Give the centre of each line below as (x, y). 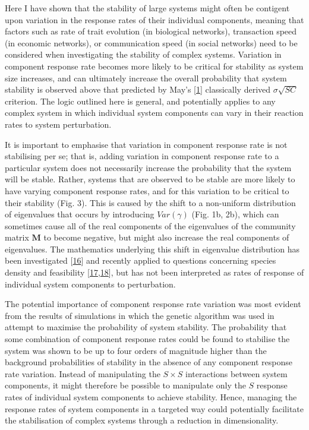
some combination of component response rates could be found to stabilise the (147, 339)
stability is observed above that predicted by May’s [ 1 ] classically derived (138, 89)
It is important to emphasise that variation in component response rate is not (146, 144)
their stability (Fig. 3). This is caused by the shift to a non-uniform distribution (150, 202)
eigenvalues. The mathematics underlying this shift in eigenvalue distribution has (152, 249)
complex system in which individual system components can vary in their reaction (154, 113)
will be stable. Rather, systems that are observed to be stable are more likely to (150, 179)
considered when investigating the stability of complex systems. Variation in (143, 54)
